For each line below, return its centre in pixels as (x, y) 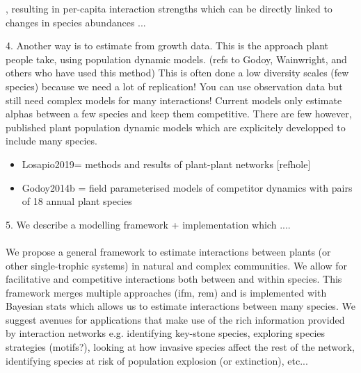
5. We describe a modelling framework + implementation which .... (148, 224)
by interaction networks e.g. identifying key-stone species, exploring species (166, 333)
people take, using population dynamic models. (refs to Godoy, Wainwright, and (176, 59)
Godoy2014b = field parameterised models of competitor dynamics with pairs (187, 187)
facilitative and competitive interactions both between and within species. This (174, 279)
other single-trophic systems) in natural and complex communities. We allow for (176, 265)
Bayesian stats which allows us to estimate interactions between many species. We (180, 306)
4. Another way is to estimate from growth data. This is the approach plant (167, 45)
